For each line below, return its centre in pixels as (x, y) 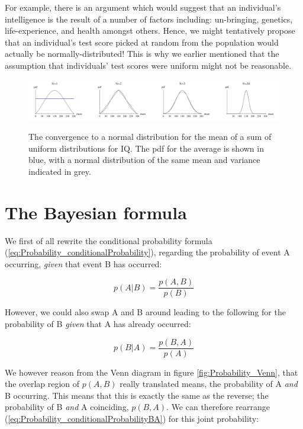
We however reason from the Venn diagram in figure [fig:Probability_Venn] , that (151, 372)
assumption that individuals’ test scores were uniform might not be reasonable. (148, 65)
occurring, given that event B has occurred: (83, 263)
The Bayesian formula (96, 212)
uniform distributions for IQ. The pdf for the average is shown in (146, 148)
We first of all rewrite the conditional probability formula (109, 240)
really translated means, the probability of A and (209, 384)
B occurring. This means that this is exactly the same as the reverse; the (137, 395)
